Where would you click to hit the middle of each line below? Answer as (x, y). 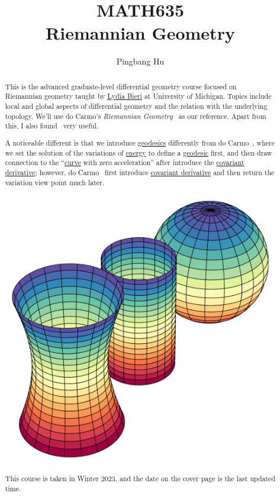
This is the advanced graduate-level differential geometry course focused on (121, 86)
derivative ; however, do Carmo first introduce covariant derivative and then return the (140, 172)
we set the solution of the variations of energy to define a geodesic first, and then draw (139, 152)
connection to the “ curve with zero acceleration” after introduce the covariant (125, 162)
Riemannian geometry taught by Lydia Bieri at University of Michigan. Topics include (138, 96)
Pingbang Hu (140, 61)
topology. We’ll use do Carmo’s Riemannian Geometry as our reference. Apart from (136, 116)
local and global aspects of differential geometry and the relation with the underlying (136, 106)
